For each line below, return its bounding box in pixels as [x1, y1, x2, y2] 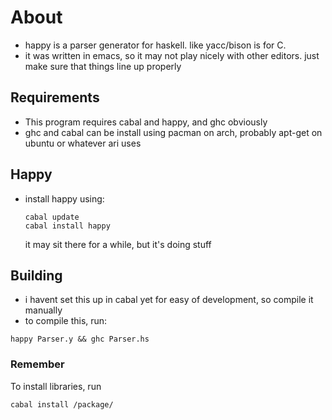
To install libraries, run [10, 380, 102, 392]
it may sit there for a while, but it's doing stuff [24, 238, 212, 250]
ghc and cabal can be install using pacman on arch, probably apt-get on [24, 126, 323, 138]
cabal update [24, 212, 80, 222]
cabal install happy [24, 221, 111, 231]
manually [24, 304, 63, 316]
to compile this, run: [24, 315, 108, 327]
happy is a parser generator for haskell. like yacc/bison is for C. [24, 39, 287, 51]
